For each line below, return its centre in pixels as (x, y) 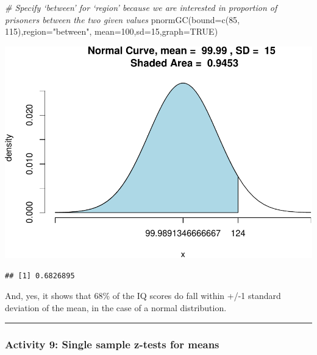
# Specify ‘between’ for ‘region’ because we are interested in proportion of (141, 7)
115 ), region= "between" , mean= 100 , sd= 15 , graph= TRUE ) (112, 31)
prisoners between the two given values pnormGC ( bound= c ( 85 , (123, 19)
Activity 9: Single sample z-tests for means (112, 344)
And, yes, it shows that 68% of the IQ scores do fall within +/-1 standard (143, 296)
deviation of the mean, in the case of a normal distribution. (116, 307)
